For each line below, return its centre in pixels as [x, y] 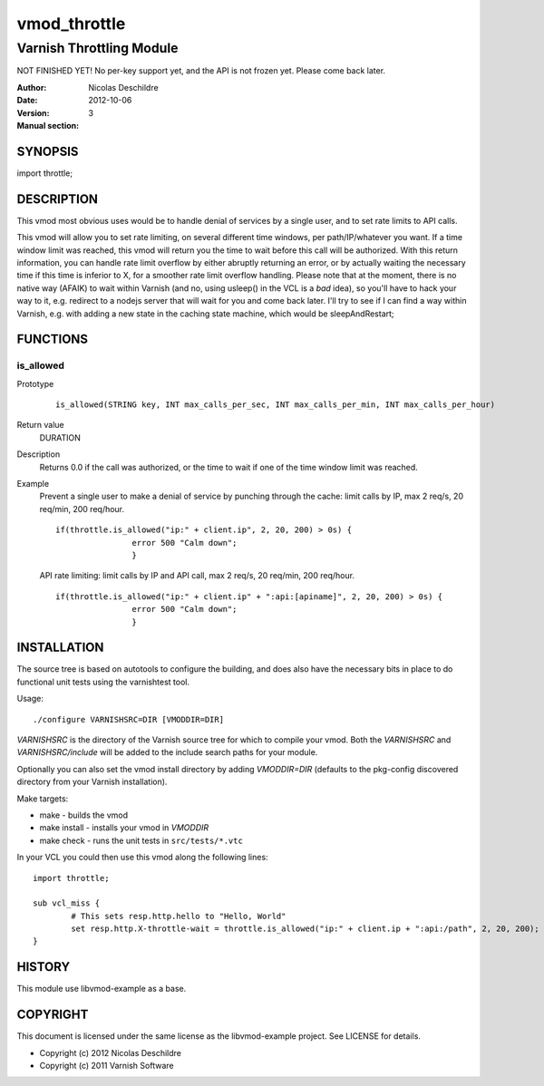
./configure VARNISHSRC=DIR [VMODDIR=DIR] [129, 719]
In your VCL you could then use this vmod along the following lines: [142, 858]
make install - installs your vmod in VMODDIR [124, 828]
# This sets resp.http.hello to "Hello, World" [179, 916]
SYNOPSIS [48, 151]
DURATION [60, 437]
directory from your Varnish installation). [92, 782]
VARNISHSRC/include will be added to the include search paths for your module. [167, 752]
